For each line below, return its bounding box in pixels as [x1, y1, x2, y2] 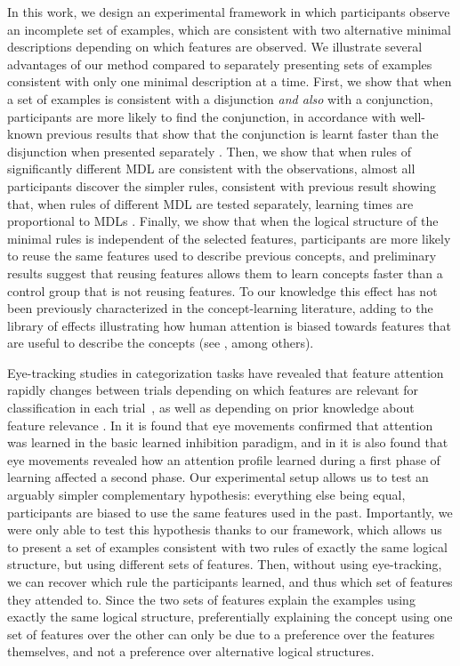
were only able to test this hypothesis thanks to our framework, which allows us [7, 520, 442, 539]
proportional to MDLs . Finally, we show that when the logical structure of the [7, 212, 439, 230]
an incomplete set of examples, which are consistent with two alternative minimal [7, 20, 451, 38]
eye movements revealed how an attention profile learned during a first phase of [7, 450, 440, 469]
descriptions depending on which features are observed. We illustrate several [7, 37, 423, 56]
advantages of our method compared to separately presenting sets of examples [7, 54, 432, 73]
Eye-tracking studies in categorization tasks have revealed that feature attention [7, 363, 444, 381]
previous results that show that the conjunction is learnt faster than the [46, 124, 439, 143]
